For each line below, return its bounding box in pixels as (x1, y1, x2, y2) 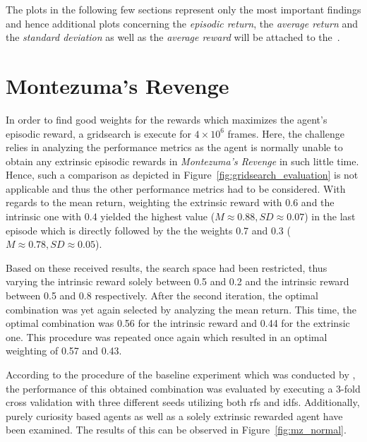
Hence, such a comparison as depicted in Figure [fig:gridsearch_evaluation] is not (6, 167, 359, 182)
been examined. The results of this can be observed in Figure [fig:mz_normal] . (6, 422, 347, 437)
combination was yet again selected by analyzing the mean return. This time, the (6, 301, 356, 316)
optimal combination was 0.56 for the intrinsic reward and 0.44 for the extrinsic (6, 316, 350, 330)
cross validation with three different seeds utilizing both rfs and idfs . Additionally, (6, 395, 360, 410)
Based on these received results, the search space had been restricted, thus (6, 260, 327, 275)
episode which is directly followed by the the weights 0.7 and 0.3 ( (6, 222, 291, 237)
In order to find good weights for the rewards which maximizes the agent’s (6, 112, 327, 126)
